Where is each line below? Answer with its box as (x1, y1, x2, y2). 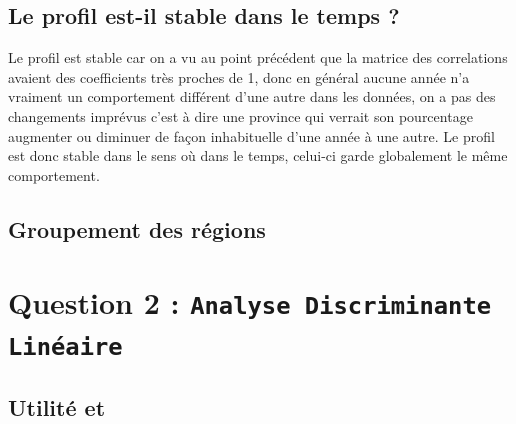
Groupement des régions (8, 213, 266, 244)
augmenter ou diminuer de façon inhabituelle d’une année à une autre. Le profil (8, 125, 495, 146)
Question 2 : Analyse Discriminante (8, 282, 492, 323)
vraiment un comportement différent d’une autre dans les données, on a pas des (8, 86, 496, 107)
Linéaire (8, 332, 123, 361)
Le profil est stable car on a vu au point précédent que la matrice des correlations (8, 47, 508, 68)
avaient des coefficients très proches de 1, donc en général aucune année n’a (8, 66, 470, 87)
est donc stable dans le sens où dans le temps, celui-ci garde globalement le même (8, 145, 508, 166)
